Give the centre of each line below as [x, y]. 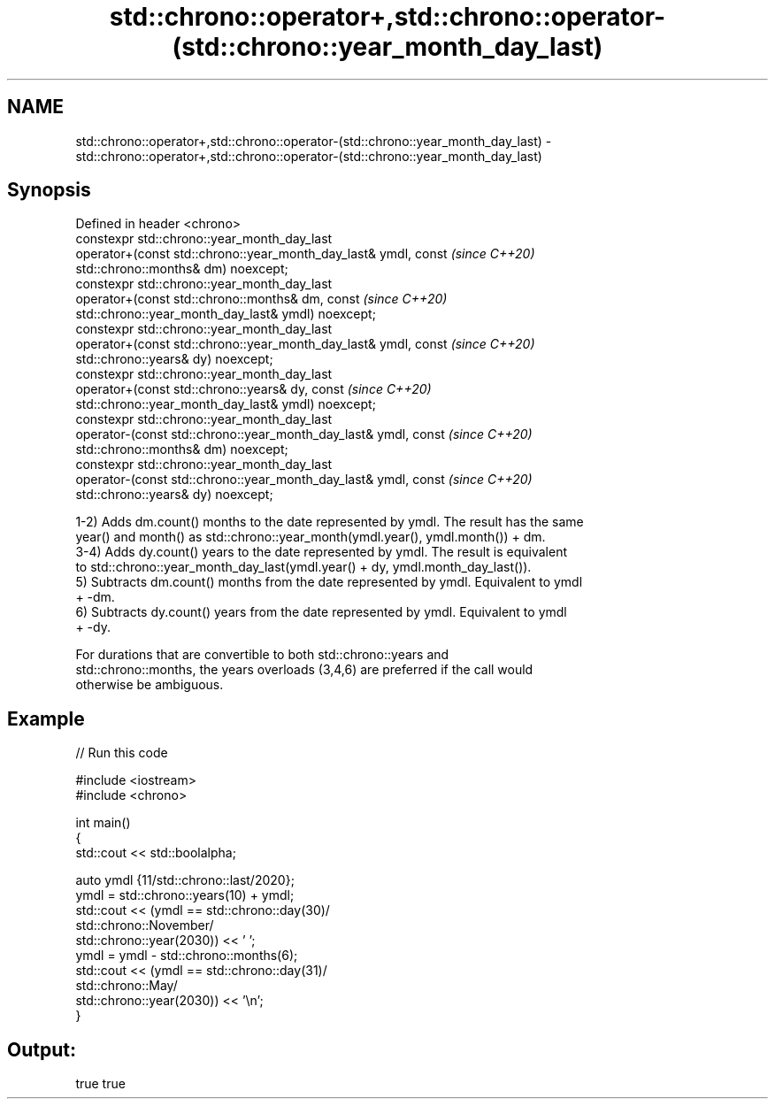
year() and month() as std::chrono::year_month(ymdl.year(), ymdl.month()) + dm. [311, 537]
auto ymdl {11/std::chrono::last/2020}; [185, 880]
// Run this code [122, 753]
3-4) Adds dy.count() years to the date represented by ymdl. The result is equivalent [322, 552]
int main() [103, 823]
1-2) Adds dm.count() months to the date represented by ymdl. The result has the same [330, 522]
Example [46, 718]
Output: [42, 1049]
